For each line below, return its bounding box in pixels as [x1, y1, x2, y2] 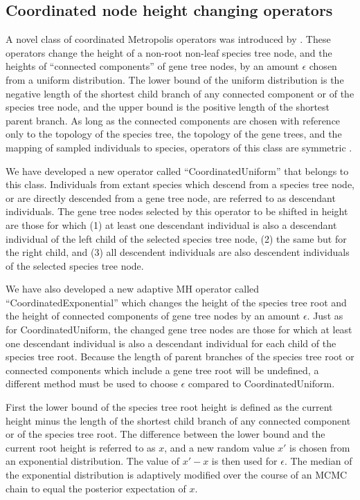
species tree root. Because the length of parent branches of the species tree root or [6, 349, 354, 364]
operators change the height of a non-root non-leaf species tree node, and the [6, 45, 332, 59]
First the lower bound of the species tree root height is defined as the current [6, 400, 333, 414]
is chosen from [289, 440, 350, 454]
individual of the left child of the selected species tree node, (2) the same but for [6, 231, 347, 246]
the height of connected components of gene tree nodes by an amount [6, 308, 300, 323]
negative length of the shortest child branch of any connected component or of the [6, 86, 354, 100]
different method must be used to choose [6, 376, 178, 391]
